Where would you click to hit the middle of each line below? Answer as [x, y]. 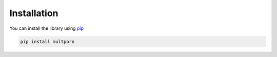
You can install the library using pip [47, 28]
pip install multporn [47, 41]
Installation [34, 13]
